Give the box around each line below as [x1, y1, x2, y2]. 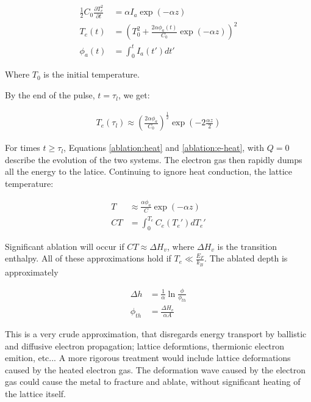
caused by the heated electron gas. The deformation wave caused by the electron [5, 363, 306, 376]
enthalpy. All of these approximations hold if [5, 252, 171, 265]
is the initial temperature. [43, 68, 140, 81]
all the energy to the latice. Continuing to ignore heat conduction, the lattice [5, 165, 293, 178]
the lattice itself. [5, 387, 66, 400]
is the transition [217, 239, 277, 252]
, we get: [118, 89, 150, 101]
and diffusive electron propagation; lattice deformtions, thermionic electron [5, 339, 285, 352]
